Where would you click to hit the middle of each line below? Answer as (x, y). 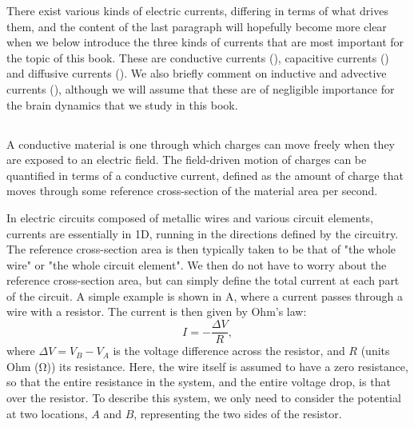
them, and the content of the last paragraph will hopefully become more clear (197, 26)
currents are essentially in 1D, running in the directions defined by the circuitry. (203, 233)
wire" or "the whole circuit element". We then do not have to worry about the (197, 264)
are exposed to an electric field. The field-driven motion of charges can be (187, 160)
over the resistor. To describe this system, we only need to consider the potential (204, 397)
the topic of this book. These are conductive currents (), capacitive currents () (198, 57)
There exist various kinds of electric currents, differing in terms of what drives (197, 10)
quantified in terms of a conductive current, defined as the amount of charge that (205, 175)
